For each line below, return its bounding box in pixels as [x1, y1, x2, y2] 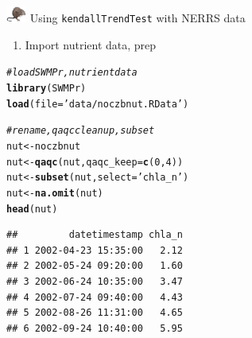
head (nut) [6, 203, 58, 215]
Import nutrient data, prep [25, 36, 157, 52]
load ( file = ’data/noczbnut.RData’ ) [6, 98, 189, 110]
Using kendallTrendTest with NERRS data [29, 10, 246, 26]
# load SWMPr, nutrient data [6, 67, 138, 79]
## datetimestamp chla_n [6, 229, 183, 241]
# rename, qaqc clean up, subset [6, 125, 155, 137]
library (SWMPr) [6, 82, 87, 94]
